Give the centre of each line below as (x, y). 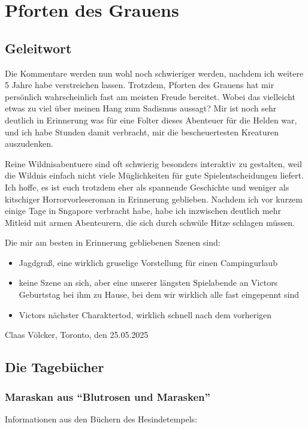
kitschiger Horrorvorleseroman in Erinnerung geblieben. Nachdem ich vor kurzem (154, 199)
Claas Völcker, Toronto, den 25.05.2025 (77, 335)
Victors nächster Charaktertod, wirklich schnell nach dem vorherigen (145, 314)
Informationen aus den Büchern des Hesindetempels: (101, 419)
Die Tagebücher (55, 367)
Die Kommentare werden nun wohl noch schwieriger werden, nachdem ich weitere (154, 73)
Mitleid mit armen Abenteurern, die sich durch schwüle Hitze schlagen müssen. (150, 222)
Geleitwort (38, 48)
